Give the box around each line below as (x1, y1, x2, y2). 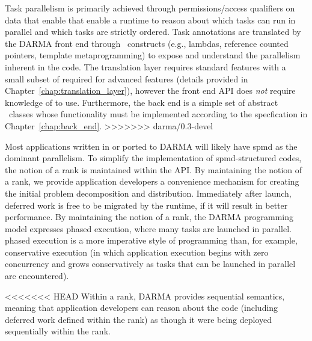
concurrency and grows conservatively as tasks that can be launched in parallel (5, 257, 296, 270)
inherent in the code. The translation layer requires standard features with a (5, 60, 286, 73)
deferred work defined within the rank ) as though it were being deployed (5, 313, 272, 325)
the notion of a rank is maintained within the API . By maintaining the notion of (5, 163, 302, 176)
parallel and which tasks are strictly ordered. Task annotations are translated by (5, 25, 301, 38)
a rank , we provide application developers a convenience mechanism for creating (5, 175, 299, 188)
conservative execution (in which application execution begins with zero (5, 245, 269, 258)
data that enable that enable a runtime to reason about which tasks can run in (5, 13, 296, 26)
